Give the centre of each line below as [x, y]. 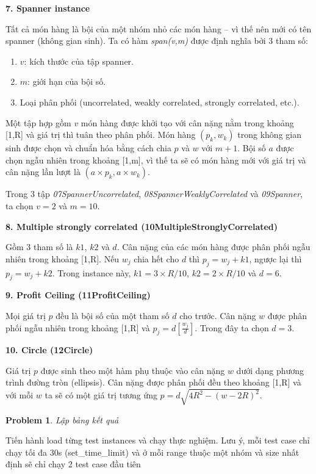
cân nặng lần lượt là [43, 172]
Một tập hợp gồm [38, 122]
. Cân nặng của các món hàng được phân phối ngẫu [214, 247]
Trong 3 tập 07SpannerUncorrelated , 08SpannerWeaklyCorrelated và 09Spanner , [154, 194]
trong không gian [269, 135]
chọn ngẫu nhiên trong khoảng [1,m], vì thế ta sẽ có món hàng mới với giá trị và [156, 160]
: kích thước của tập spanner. [79, 61]
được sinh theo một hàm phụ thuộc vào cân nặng [133, 370]
